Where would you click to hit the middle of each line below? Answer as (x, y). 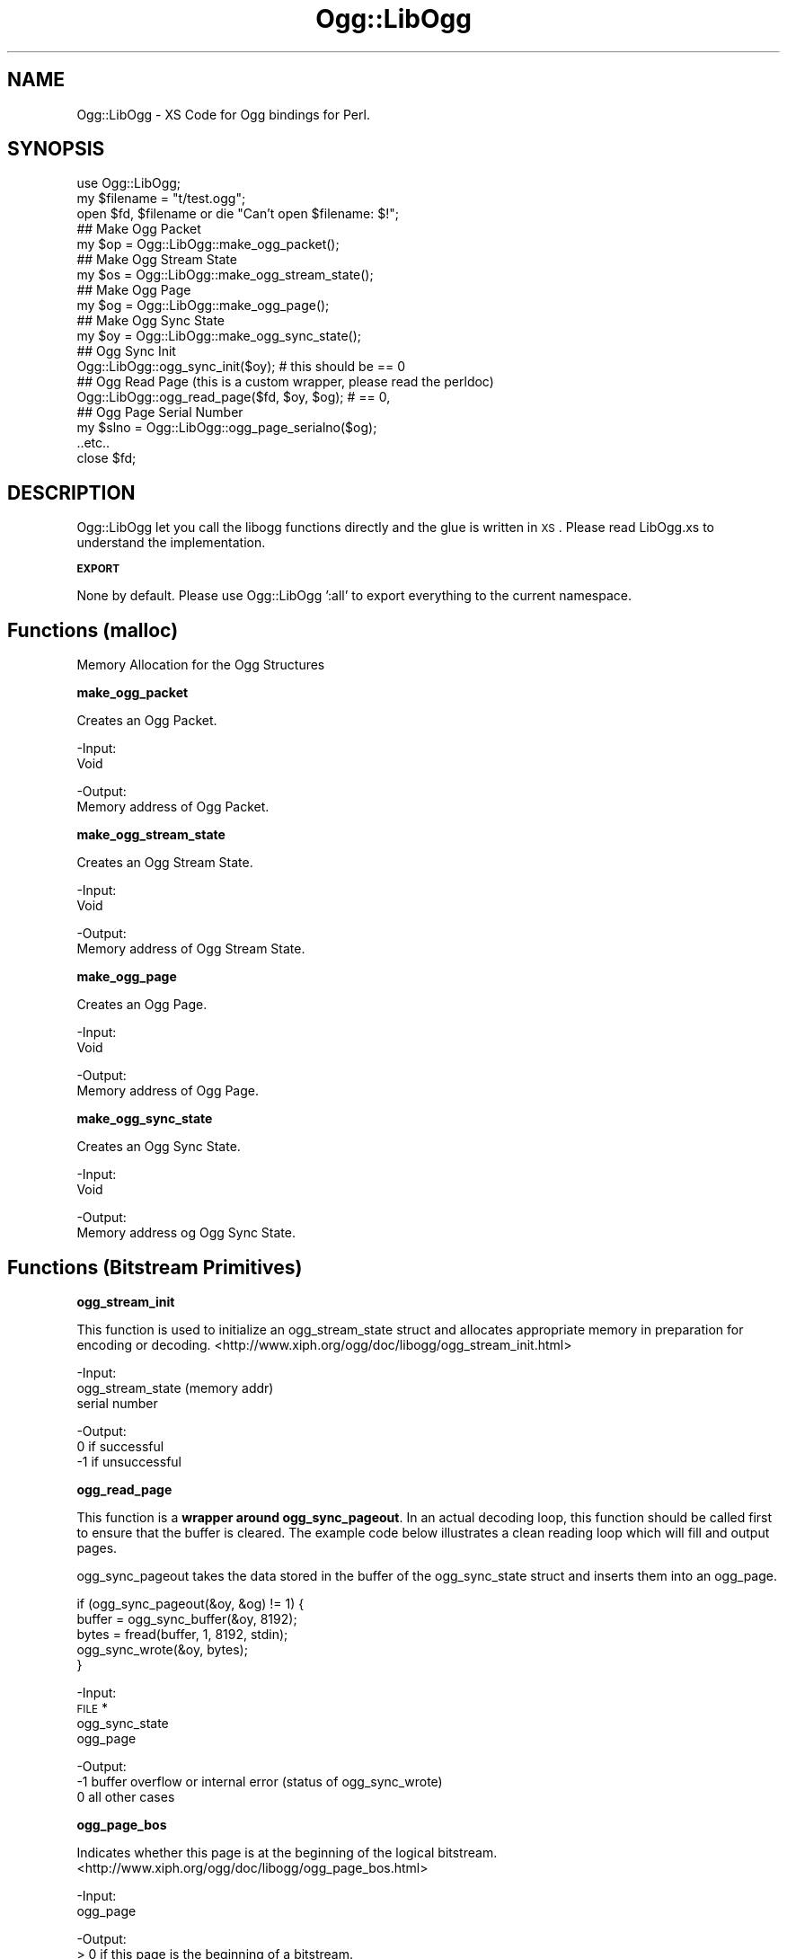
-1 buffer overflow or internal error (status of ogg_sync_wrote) (260, 1781)
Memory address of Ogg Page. (168, 1091)
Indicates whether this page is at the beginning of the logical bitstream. (287, 1852)
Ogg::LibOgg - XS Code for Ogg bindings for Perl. (223, 114)
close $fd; (106, 458)
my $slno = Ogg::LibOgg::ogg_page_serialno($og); (227, 428)
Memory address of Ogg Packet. (173, 807)
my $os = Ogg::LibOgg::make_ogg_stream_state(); (225, 275)
